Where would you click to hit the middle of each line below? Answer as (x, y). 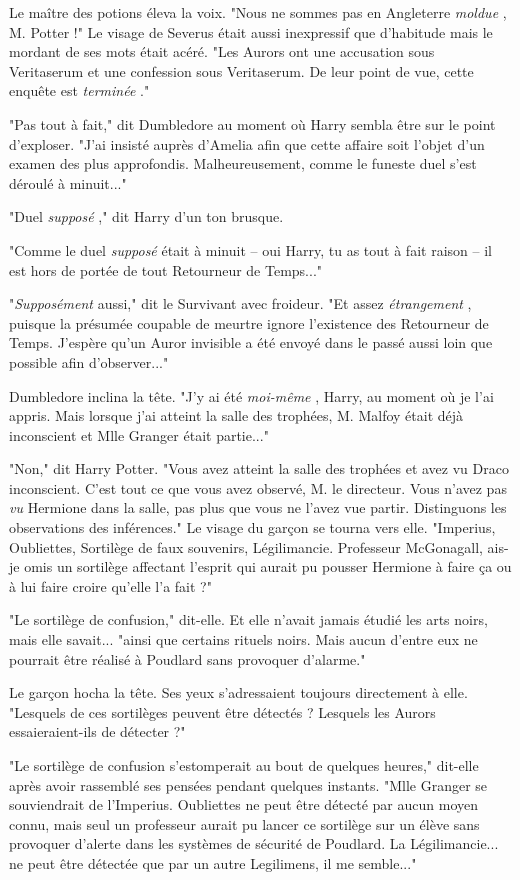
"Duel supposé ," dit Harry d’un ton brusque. (146, 216)
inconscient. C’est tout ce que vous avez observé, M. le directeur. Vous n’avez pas (258, 487)
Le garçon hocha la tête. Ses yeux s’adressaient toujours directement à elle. (238, 692)
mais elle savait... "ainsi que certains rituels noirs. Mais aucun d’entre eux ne (243, 639)
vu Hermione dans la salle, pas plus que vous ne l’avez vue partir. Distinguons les (258, 507)
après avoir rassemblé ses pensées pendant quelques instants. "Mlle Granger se (248, 784)
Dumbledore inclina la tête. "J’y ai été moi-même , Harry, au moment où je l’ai (251, 395)
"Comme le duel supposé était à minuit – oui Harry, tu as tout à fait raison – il (250, 249)
